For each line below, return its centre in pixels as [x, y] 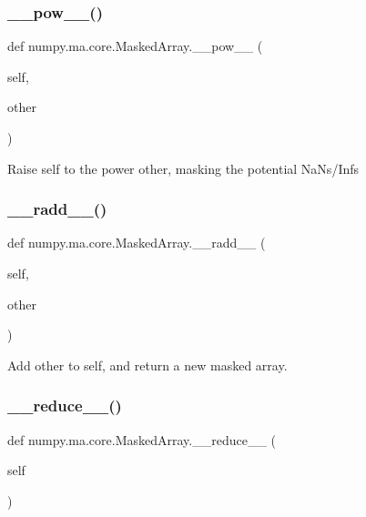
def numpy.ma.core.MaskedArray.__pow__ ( [135, 46]
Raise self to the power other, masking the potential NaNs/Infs [183, 168]
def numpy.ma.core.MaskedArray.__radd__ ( [137, 243]
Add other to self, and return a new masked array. [147, 365]
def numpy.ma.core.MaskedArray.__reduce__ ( [142, 439]
